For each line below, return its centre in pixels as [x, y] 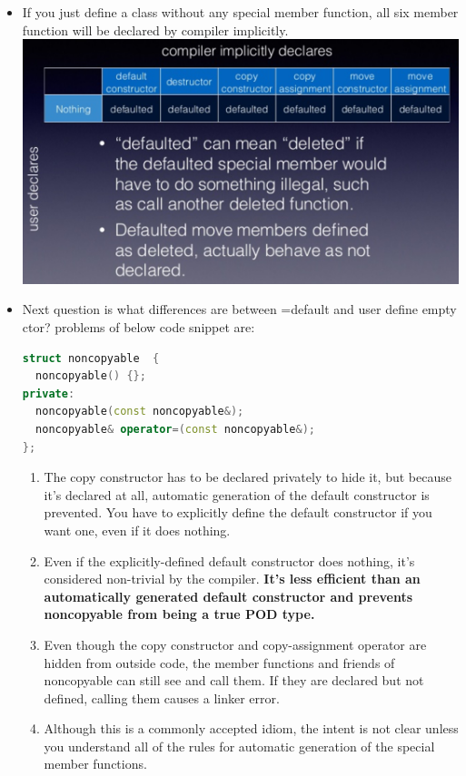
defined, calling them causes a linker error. [162, 697]
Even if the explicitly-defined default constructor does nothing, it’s [229, 560]
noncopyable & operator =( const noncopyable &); [176, 429]
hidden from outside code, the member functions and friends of [219, 662]
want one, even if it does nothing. [137, 530]
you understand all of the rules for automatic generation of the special [239, 746]
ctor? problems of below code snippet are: [139, 327]
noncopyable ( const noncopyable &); [140, 412]
